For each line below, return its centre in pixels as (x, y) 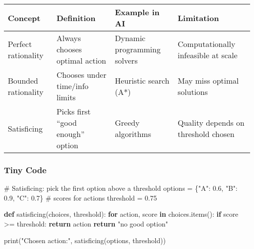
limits (66, 97)
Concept (24, 18)
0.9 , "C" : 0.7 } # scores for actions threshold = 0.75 (81, 197)
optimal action (81, 60)
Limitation (198, 18)
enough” (71, 134)
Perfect (20, 44)
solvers (126, 60)
